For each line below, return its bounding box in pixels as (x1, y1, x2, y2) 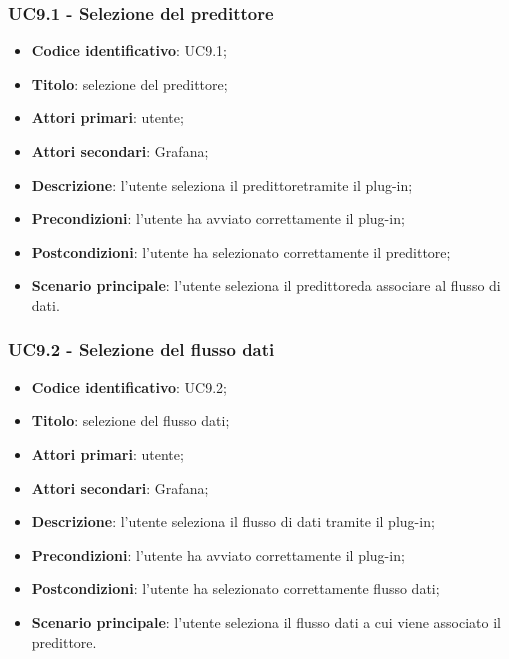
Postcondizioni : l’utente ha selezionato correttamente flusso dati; (31, 578, 440, 599)
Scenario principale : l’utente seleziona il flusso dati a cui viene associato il (31, 611, 501, 632)
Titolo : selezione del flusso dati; (31, 410, 230, 431)
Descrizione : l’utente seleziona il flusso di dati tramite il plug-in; (31, 511, 435, 532)
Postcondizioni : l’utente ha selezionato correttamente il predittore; (31, 241, 451, 262)
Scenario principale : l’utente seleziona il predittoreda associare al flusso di (31, 275, 501, 296)
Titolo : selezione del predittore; (31, 73, 228, 94)
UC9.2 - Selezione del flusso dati (8, 337, 275, 362)
